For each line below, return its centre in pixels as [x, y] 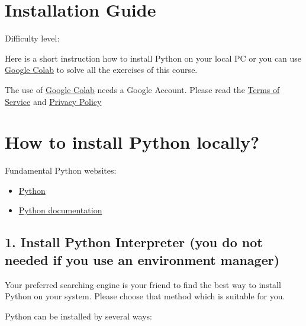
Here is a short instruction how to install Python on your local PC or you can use [153, 58]
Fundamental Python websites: [61, 170]
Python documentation [60, 210]
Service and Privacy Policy [53, 101]
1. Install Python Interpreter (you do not [134, 242]
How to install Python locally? [132, 142]
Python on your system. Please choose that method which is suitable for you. [145, 296]
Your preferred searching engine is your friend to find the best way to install [143, 284]
